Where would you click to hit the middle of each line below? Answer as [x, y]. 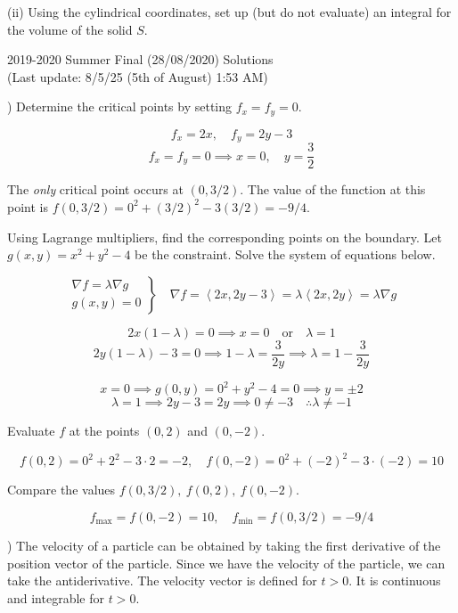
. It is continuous [395, 580]
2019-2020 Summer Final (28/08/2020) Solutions [140, 59]
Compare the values [61, 490]
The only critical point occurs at [95, 189]
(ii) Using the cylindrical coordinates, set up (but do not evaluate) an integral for [229, 12]
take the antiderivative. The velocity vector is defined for [162, 580]
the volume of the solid [70, 29]
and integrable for [56, 597]
